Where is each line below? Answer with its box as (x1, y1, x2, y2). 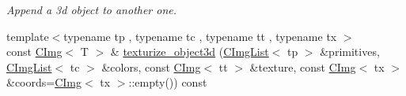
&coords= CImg (6, 74, 82, 90)
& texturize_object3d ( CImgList (110, 43, 269, 60)
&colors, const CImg (101, 58, 201, 75)
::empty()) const (128, 74, 207, 90)
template (6, 28, 49, 44)
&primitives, (320, 43, 380, 60)
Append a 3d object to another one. (6, 2, 177, 17)
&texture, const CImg (249, 58, 356, 75)
